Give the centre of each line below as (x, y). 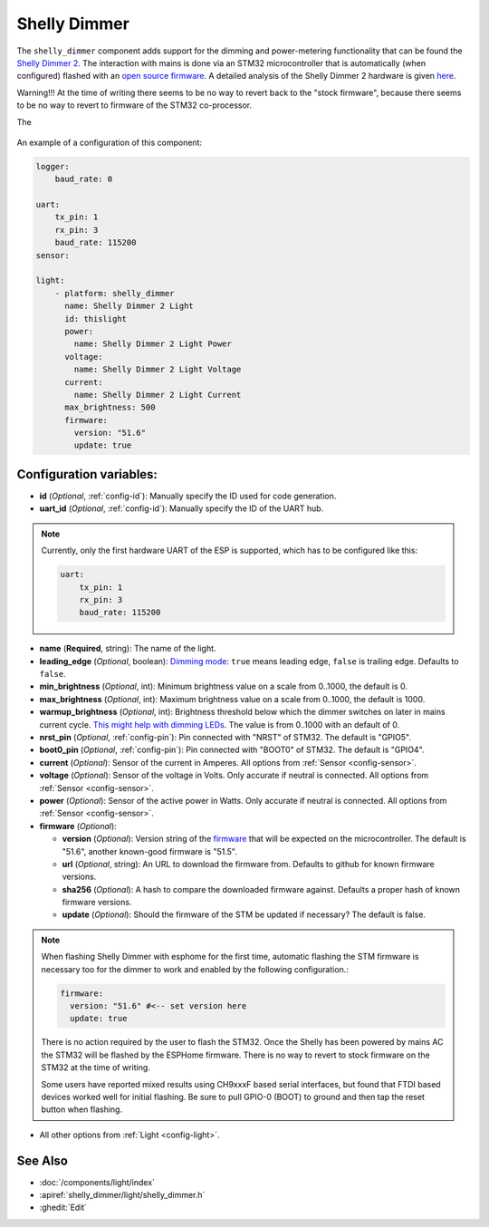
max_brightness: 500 (110, 407)
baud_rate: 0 (84, 179)
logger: (53, 166)
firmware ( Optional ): (78, 826)
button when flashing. (81, 1109)
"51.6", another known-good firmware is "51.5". (149, 851)
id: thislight (96, 319)
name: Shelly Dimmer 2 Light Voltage (158, 370)
